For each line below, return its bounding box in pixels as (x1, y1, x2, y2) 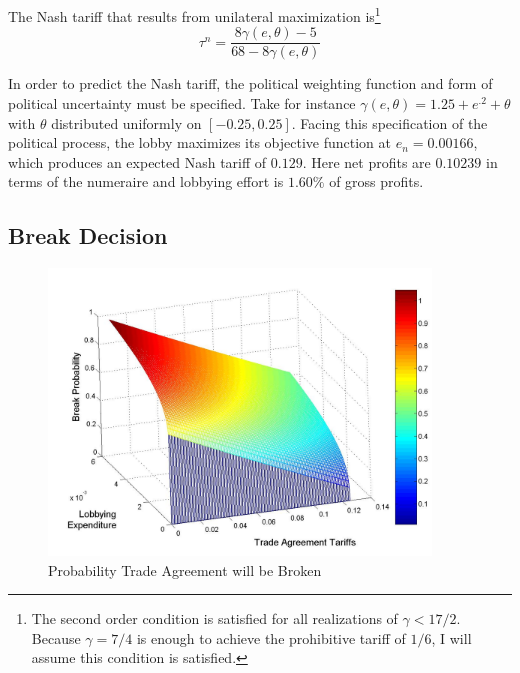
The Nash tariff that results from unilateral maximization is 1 (8, 3, 381, 26)
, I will (431, 627, 472, 648)
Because (31, 627, 81, 648)
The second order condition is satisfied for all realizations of (31, 608, 398, 629)
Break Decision (8, 220, 168, 251)
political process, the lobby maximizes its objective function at (8, 132, 392, 153)
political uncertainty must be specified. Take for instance (8, 92, 356, 113)
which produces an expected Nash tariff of (8, 151, 267, 172)
